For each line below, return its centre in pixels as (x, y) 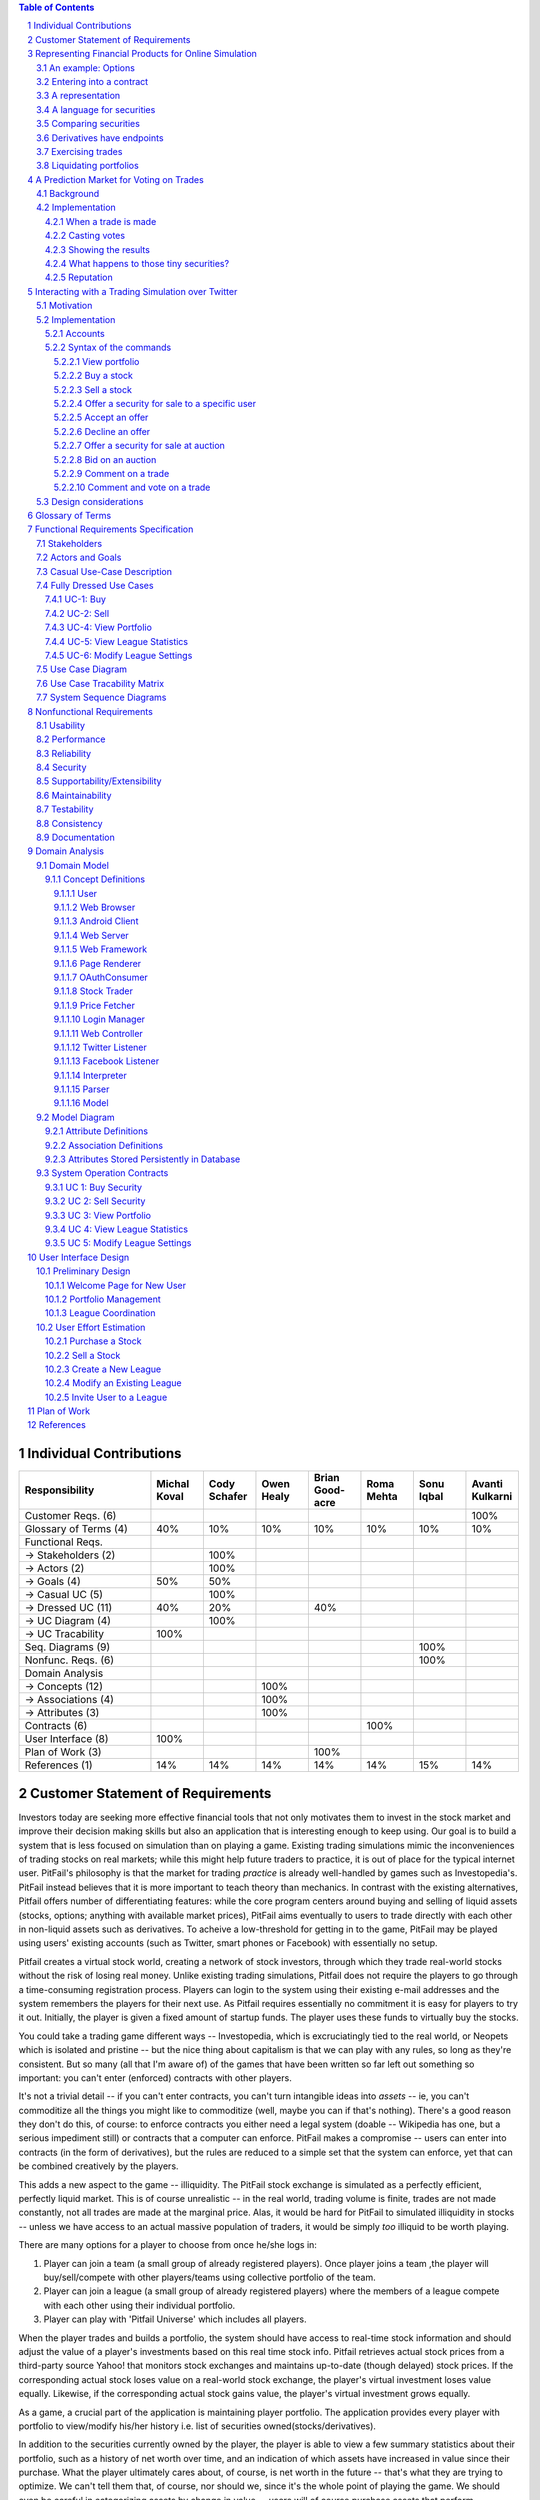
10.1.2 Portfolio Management (103, 1299)
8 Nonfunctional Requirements (90, 711)
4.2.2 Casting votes (85, 236)
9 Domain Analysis (66, 851)
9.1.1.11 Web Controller (98, 1033)
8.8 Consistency (70, 823)
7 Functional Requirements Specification (110, 529)
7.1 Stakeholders (69, 543)
